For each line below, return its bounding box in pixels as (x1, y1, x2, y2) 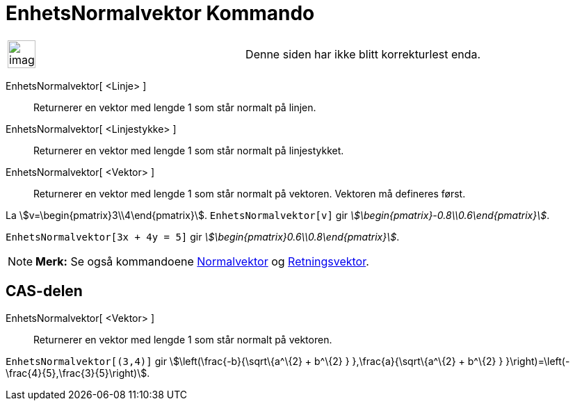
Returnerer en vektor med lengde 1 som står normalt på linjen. (33, 101, 316, 113)
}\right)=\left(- (505, 355, 570, 367)
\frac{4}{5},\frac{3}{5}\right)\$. (6, 366, 150, 379)
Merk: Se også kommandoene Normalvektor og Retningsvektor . (35, 254, 369, 268)
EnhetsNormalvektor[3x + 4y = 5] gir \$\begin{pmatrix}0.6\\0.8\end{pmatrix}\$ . (6, 230, 400, 243)
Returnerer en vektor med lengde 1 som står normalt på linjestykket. (33, 144, 344, 156)
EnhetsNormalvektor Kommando (6, 1, 315, 25)
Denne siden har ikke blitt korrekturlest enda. (245, 47, 481, 61)
